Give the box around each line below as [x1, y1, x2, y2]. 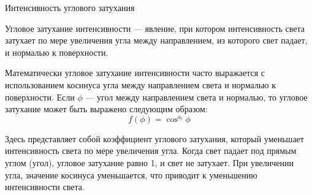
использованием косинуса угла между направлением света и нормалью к [5, 78, 276, 91]
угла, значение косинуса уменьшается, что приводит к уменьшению [5, 168, 257, 181]
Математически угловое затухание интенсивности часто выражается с [5, 66, 265, 79]
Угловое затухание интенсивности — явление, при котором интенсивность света [5, 21, 305, 34]
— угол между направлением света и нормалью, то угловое [85, 90, 308, 103]
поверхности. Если [5, 90, 75, 103]
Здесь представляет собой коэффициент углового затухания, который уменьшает [5, 132, 304, 145]
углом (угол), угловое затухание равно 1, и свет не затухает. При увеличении [5, 156, 294, 169]
